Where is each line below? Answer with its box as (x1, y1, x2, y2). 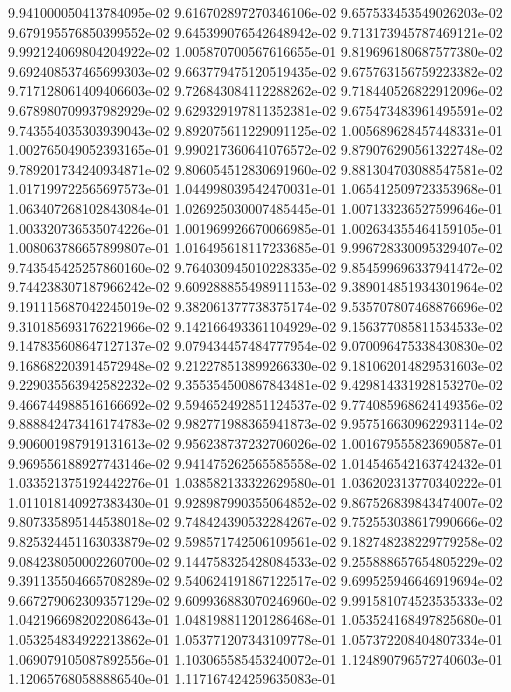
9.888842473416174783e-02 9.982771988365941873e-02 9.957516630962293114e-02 (8, 413, 503, 434)
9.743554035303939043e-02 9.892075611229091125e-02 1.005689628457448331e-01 (8, 119, 503, 140)
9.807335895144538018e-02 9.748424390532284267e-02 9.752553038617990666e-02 (8, 511, 503, 532)
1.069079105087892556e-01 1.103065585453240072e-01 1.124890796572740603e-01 (8, 648, 503, 669)
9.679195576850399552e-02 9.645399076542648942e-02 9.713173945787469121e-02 (8, 21, 503, 42)
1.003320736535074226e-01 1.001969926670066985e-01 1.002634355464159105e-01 (8, 217, 503, 238)
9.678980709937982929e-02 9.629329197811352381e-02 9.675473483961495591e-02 (8, 99, 503, 120)
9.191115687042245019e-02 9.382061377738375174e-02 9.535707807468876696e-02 (8, 295, 503, 316)
